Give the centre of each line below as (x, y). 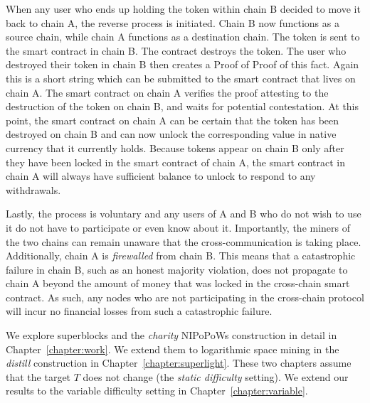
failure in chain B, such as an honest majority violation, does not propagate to (177, 269)
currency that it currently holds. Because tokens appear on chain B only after (175, 147)
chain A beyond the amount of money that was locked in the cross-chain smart (178, 283)
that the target (38, 376)
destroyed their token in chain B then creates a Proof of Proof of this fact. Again (183, 64)
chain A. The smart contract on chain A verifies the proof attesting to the (167, 92)
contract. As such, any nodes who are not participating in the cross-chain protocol (185, 297)
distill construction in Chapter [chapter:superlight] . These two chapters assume (179, 363)
